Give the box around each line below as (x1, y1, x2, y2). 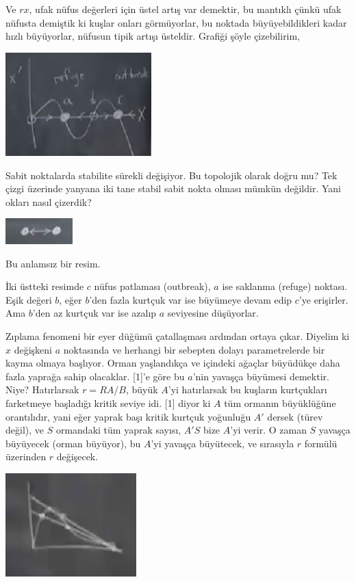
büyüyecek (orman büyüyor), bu (5, 436, 141, 450)
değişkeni (14, 342, 52, 356)
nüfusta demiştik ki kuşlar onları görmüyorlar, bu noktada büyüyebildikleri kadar (5, 15, 347, 29)
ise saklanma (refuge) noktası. (222, 279, 348, 293)
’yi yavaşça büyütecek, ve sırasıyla (151, 436, 294, 450)
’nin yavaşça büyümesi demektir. (192, 369, 329, 383)
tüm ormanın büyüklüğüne (224, 396, 336, 410)
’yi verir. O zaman (230, 423, 307, 437)
